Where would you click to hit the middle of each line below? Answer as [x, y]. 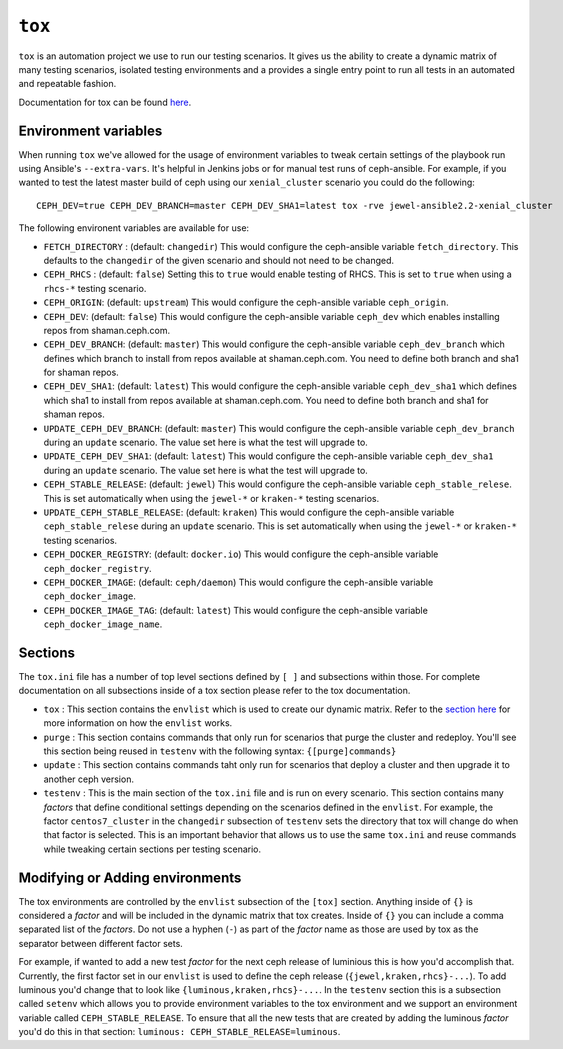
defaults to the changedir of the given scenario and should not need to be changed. [219, 260]
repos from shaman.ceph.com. [107, 330]
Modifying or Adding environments [130, 877]
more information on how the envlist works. [138, 723]
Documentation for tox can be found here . [105, 102]
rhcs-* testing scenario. [95, 288]
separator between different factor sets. [101, 943]
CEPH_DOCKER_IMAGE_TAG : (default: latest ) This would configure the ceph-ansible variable [236, 610]
